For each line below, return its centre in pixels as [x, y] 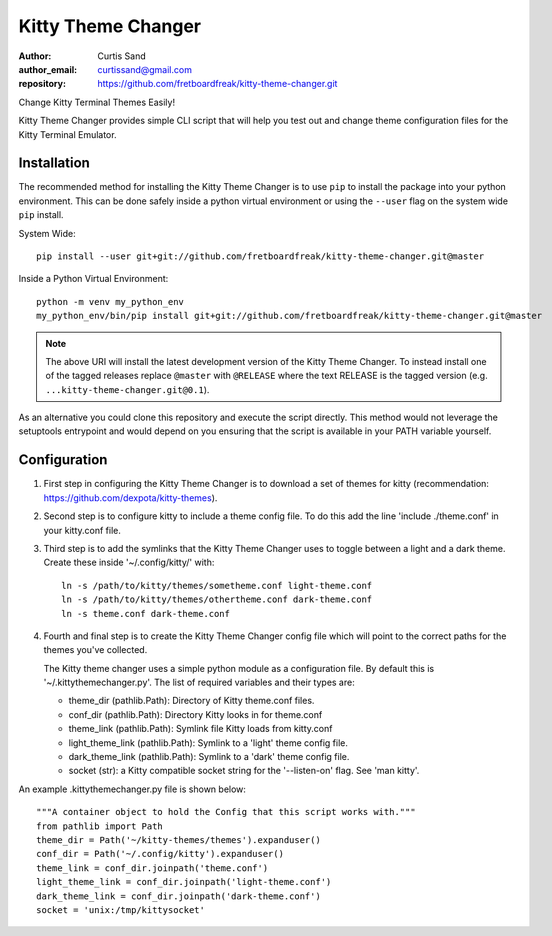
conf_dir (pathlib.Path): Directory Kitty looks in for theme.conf [195, 714]
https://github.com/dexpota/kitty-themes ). [130, 497]
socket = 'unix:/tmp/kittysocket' [120, 909]
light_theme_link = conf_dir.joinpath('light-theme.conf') [184, 882]
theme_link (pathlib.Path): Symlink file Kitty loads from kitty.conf [200, 729]
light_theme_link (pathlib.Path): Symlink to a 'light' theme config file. [208, 742]
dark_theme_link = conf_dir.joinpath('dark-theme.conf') [179, 896]
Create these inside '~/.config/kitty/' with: [129, 562]
